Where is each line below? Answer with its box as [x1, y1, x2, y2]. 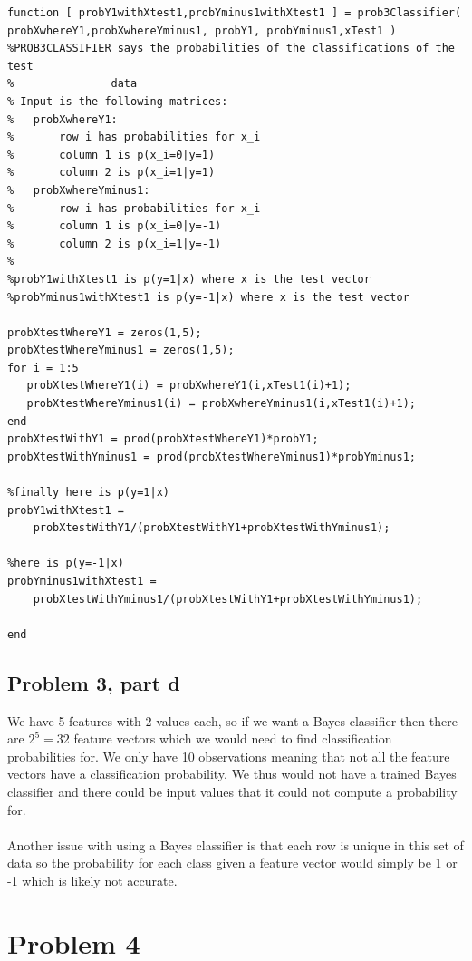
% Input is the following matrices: [7, 94, 228, 108]
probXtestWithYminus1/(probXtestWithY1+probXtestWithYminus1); [33, 592, 423, 606]
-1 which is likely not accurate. [7, 870, 178, 889]
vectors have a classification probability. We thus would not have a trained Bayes [7, 764, 457, 783]
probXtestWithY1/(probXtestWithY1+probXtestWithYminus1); [33, 521, 390, 535]
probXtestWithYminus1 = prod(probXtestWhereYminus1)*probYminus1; [7, 450, 417, 463]
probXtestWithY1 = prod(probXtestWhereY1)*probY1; [7, 432, 319, 446]
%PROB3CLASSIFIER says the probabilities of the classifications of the [7, 42, 455, 55]
